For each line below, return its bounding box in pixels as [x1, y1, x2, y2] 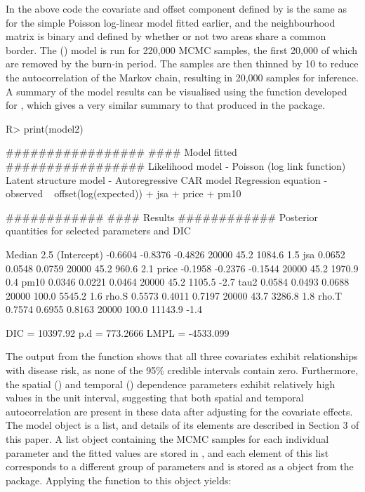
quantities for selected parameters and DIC [6, 223, 191, 238]
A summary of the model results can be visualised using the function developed [6, 84, 347, 98]
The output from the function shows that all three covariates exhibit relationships [6, 349, 358, 364]
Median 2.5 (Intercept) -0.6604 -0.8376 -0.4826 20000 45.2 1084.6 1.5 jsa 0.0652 [6, 246, 345, 261]
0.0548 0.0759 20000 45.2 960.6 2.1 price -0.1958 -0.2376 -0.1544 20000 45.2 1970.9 [6, 260, 359, 275]
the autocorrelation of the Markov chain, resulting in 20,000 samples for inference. [6, 69, 359, 84]
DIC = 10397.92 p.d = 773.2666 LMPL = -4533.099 [6, 325, 230, 340]
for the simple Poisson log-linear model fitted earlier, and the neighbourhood [6, 15, 336, 29]
